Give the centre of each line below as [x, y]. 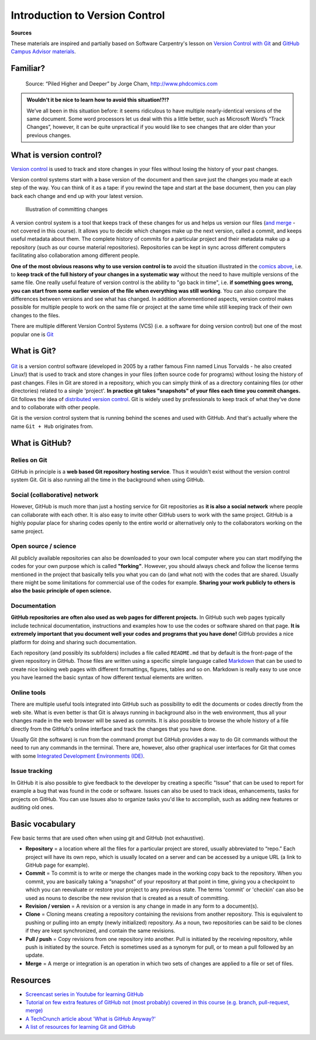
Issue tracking [32, 771]
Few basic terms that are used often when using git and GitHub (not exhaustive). [108, 838]
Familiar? [28, 68]
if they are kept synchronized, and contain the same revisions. [100, 930]
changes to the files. [35, 315]
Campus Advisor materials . [43, 52]
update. [35, 955]
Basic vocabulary [43, 824]
